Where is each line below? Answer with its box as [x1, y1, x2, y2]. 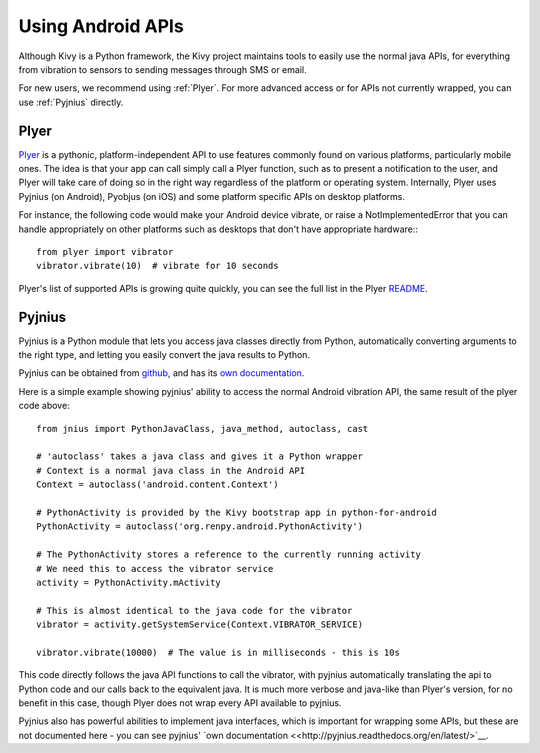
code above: [18, 400, 70, 412]
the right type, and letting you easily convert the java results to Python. [18, 349, 310, 361]
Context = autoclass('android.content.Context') [36, 479, 279, 490]
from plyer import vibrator [36, 246, 174, 257]
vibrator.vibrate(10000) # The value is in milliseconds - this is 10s [36, 646, 400, 658]
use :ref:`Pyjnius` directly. [18, 96, 124, 108]
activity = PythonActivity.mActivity [36, 576, 222, 588]
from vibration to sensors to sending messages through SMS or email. [18, 63, 307, 75]
